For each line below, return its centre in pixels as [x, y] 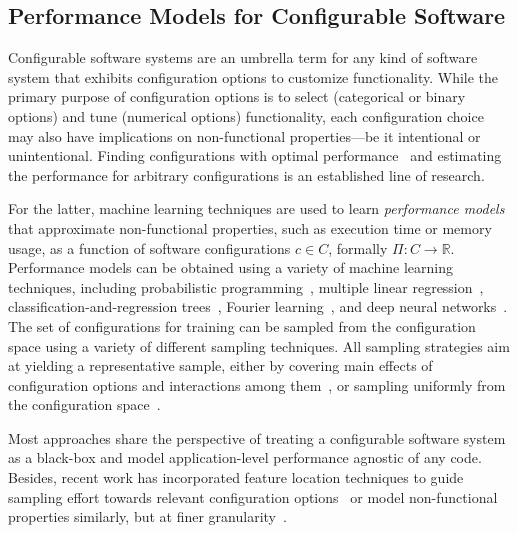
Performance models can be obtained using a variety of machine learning [231, 267]
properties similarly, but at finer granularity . [147, 516]
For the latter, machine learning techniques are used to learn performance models [256, 208]
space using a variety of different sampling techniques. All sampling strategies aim [259, 345]
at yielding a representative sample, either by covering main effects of [220, 365]
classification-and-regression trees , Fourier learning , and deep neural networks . [258, 306]
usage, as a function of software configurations [149, 247]
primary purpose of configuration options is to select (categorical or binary [237, 96]
